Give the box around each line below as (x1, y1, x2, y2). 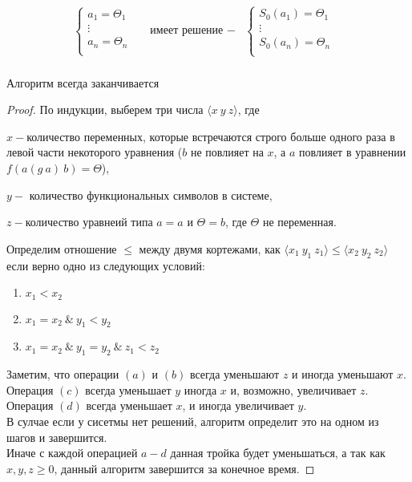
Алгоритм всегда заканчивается (6, 74, 160, 91)
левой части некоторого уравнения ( (6, 144, 183, 160)
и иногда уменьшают (292, 366, 394, 383)
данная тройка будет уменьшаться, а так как (170, 444, 386, 461)
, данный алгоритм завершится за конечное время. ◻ (54, 460, 315, 476)
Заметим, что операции (6, 366, 119, 383)
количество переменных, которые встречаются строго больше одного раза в (26, 128, 395, 144)
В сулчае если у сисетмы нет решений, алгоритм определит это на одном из (6, 413, 379, 430)
